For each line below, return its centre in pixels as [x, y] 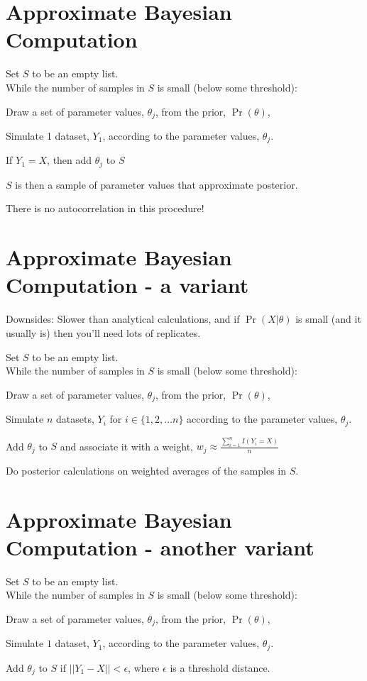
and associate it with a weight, [126, 446]
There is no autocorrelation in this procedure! [105, 208]
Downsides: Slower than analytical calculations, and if [123, 319]
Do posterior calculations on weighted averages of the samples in [146, 470]
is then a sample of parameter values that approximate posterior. [157, 184]
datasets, [75, 419]
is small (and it [328, 319]
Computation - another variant [160, 547]
